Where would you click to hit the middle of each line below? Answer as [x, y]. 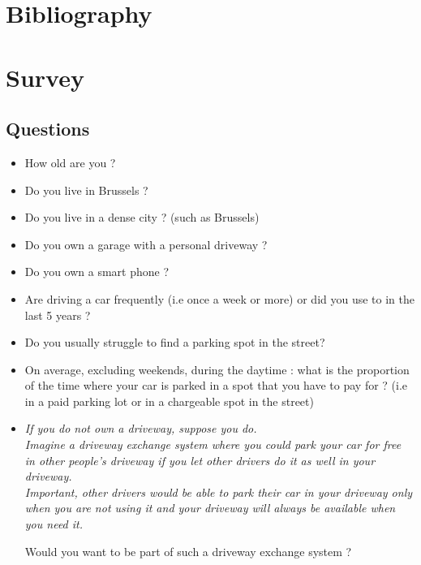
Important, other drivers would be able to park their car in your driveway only [219, 492]
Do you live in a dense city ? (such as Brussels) [142, 217]
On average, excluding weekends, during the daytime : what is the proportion [217, 369]
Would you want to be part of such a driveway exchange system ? [188, 551]
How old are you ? [70, 162]
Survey [45, 77]
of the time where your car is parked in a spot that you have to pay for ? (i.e [216, 385]
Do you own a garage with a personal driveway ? [146, 244]
